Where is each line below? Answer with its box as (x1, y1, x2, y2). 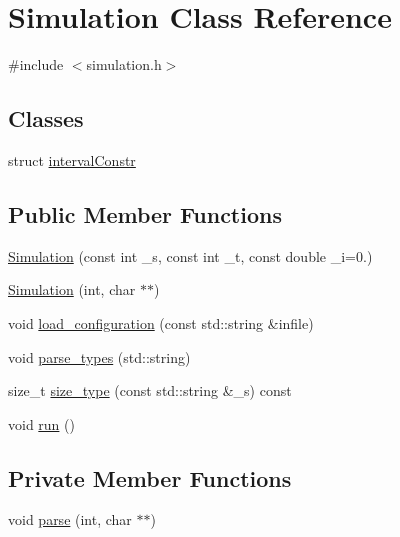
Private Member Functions (8, 462, 292, 493)
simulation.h (86, 54, 162, 75)
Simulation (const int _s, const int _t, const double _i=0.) (8, 245, 373, 266)
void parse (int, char (8, 509, 132, 530)
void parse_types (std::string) (8, 346, 191, 367)
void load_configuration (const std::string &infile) (8, 312, 314, 333)
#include (8, 54, 64, 75)
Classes (8, 103, 84, 134)
